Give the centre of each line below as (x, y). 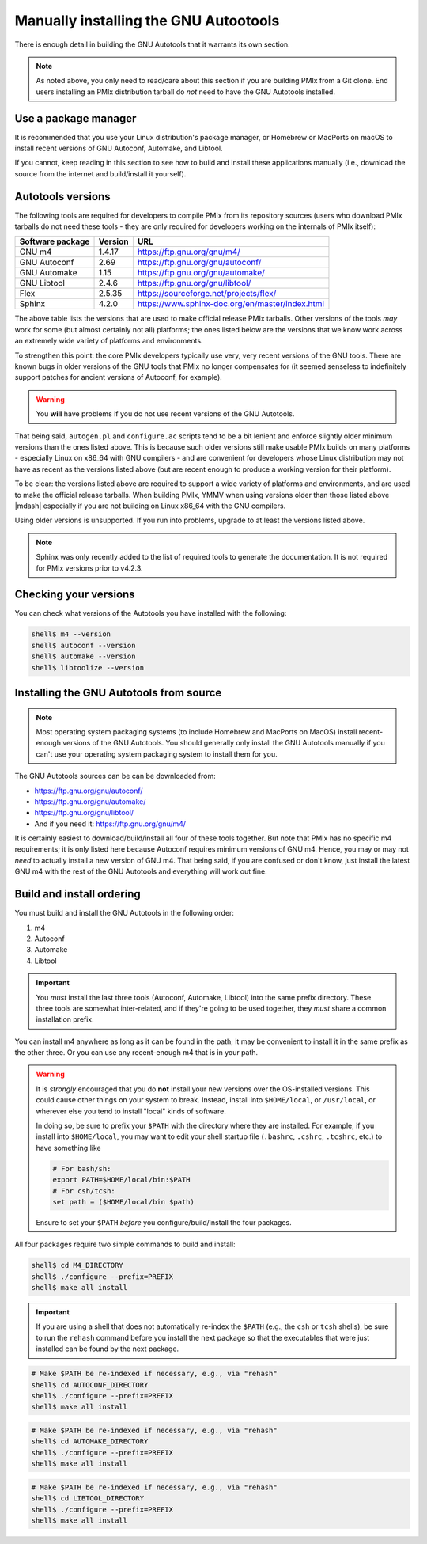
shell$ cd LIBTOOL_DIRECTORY (88, 1498)
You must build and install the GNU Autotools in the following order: (125, 913)
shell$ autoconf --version (83, 645)
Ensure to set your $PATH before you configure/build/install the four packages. (164, 1222)
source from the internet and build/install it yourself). (100, 173)
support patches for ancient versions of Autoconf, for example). (119, 377)
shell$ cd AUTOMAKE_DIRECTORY (90, 1442)
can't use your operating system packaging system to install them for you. (157, 754)
